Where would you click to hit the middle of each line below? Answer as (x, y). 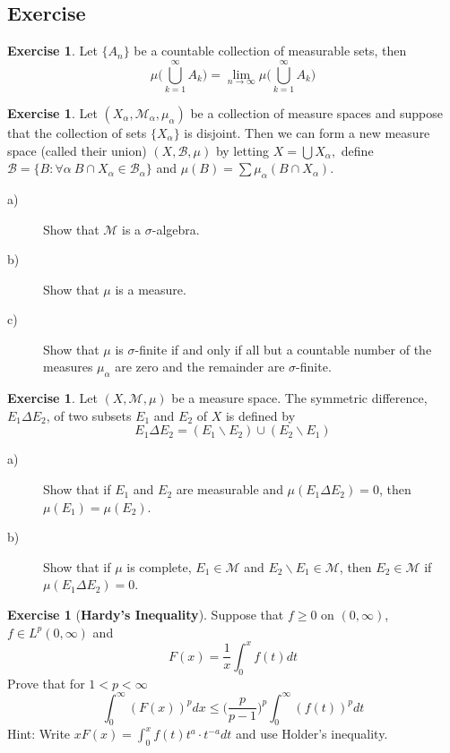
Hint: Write (39, 734)
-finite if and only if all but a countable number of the (283, 349)
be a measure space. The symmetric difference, (299, 398)
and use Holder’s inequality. (312, 734)
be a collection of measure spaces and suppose (316, 112)
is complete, (159, 566)
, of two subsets (89, 415)
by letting (242, 150)
